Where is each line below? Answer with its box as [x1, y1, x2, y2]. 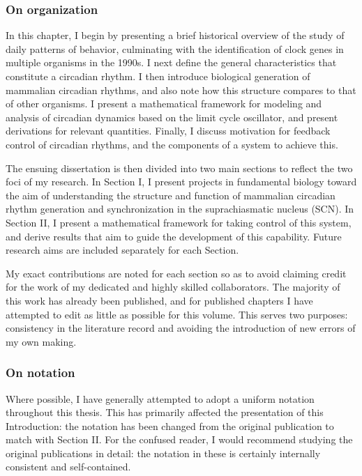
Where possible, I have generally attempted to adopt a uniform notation [6, 391, 315, 406]
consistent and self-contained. [6, 459, 131, 474]
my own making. [6, 334, 77, 348]
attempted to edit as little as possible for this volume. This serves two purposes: [6, 307, 348, 321]
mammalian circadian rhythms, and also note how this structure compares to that [6, 82, 356, 97]
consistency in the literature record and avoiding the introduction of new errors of [6, 321, 356, 335]
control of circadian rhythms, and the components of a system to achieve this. [6, 137, 338, 151]
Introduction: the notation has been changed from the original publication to [6, 418, 334, 433]
